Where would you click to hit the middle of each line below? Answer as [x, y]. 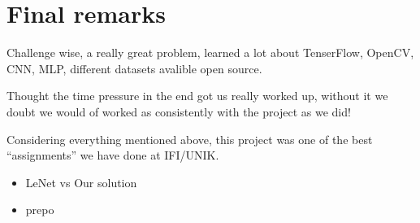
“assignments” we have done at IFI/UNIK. [113, 155]
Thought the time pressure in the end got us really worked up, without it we [197, 96]
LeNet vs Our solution [81, 182]
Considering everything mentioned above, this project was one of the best [190, 139]
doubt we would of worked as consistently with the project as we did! [179, 111]
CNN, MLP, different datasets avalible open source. [134, 68]
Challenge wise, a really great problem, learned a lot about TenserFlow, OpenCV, [210, 52]
